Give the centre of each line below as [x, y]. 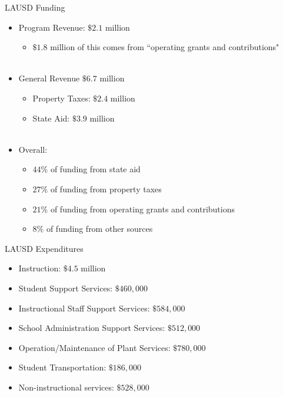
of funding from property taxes [106, 188]
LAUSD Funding [35, 7]
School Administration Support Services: [92, 328]
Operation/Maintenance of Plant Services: [94, 347]
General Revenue [49, 78]
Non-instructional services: [66, 387]
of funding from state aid [95, 169]
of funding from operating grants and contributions [142, 209]
